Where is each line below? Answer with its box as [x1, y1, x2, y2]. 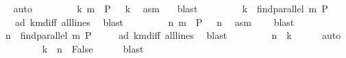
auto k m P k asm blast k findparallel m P [13, 1, 328, 15]
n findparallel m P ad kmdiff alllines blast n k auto [5, 28, 341, 42]
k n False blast [42, 41, 144, 55]
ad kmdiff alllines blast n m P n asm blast [14, 14, 295, 29]
